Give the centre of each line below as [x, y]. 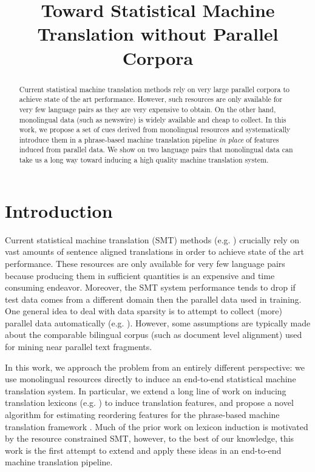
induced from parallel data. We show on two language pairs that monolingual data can [156, 150]
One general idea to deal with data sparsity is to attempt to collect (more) [144, 311]
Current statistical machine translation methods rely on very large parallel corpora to [154, 89]
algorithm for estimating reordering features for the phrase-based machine [142, 415]
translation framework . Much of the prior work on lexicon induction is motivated [157, 426]
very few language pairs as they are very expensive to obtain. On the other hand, [147, 109]
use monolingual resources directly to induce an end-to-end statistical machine [151, 379]
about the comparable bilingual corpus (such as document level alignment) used [154, 335]
